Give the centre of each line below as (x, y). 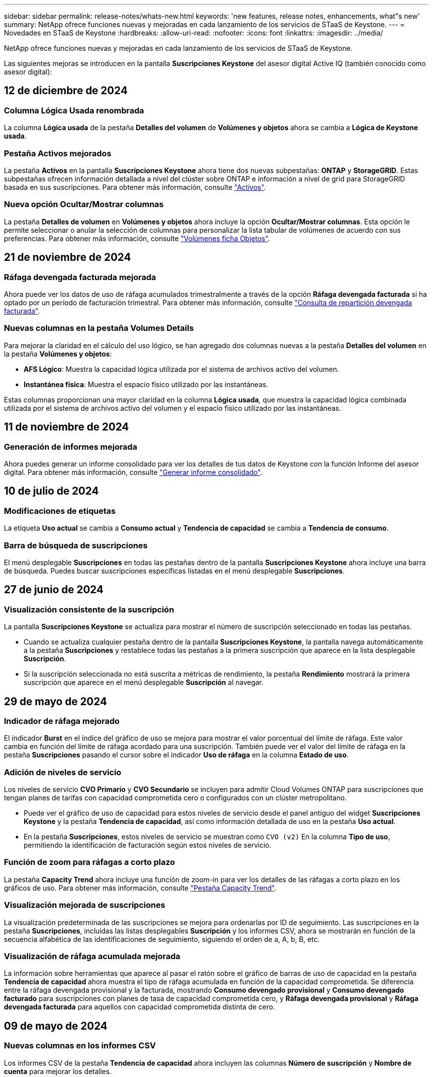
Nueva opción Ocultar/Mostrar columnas (84, 204)
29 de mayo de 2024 (55, 701)
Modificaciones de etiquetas (60, 511)
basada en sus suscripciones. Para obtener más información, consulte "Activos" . (135, 187)
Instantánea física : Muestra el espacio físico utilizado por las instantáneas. (146, 384)
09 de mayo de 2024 (56, 1026)
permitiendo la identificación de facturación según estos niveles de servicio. (148, 845)
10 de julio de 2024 (52, 491)
